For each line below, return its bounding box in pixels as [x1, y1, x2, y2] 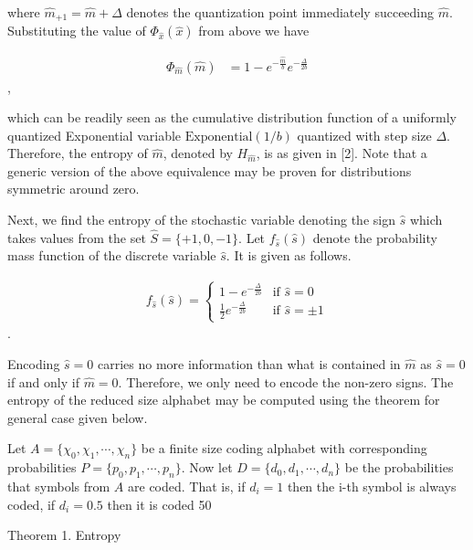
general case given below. [7, 407, 148, 427]
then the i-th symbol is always [287, 476, 457, 495]
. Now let [181, 458, 233, 477]
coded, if [7, 494, 56, 513]
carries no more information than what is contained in [97, 354, 401, 373]
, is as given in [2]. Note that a [256, 143, 427, 163]
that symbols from [7, 476, 110, 495]
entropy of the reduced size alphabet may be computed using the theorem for [7, 390, 440, 409]
